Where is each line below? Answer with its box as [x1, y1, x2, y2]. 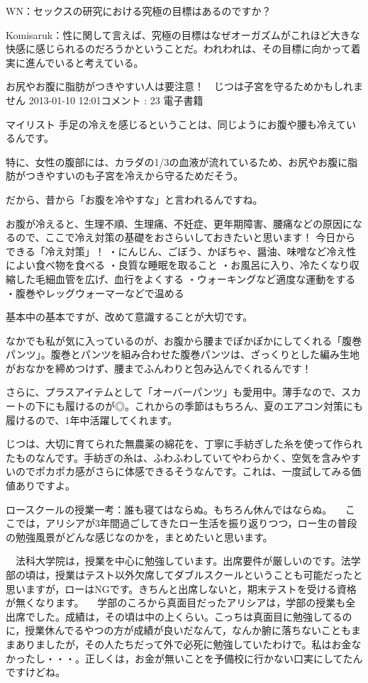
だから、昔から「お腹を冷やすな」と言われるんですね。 [6, 191, 263, 206]
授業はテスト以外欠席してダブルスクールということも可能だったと [55, 567, 363, 582]
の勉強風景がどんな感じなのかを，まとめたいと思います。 [6, 529, 273, 544]
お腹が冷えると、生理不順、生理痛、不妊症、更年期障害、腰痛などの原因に [6, 216, 353, 231]
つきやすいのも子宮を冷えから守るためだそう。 [25, 168, 244, 183]
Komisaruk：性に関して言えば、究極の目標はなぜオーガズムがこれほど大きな [6, 27, 360, 42]
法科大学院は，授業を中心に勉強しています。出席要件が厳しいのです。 [15, 553, 341, 568]
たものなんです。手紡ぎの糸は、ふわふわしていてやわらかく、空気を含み [6, 450, 342, 465]
